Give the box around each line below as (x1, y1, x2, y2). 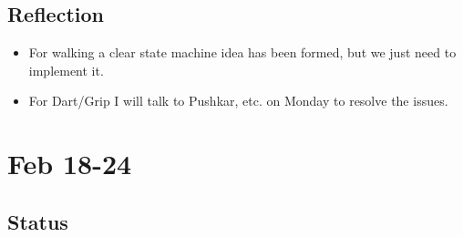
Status (7, 207, 68, 235)
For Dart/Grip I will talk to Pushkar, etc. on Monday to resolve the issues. (28, 91, 448, 110)
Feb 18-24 (7, 145, 132, 182)
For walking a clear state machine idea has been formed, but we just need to (28, 43, 457, 62)
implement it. (28, 60, 104, 79)
